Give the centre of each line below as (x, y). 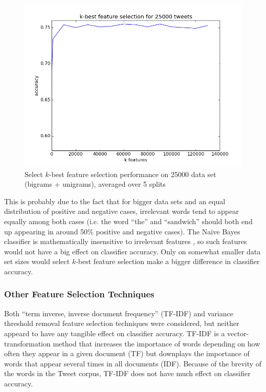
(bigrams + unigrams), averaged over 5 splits (95, 184)
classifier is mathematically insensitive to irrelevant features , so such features (126, 241)
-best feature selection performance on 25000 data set (132, 174)
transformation (27, 343)
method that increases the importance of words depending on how (157, 343)
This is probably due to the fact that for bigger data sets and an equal (115, 201)
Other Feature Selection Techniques (79, 294)
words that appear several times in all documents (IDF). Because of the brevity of (133, 363)
